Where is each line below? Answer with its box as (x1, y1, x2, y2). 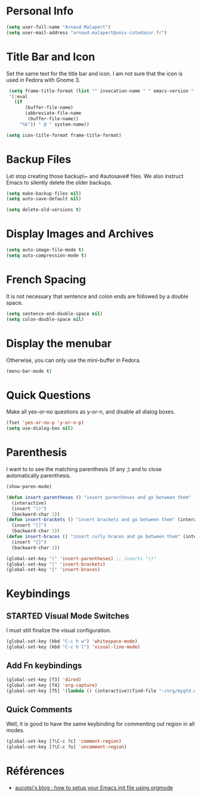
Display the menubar (6, 337, 112, 350)
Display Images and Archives (6, 227, 154, 241)
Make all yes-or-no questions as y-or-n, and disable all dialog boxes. (6, 408, 175, 415)
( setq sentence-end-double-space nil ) (6, 311, 103, 317)
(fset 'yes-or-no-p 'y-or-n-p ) (6, 420, 84, 426)
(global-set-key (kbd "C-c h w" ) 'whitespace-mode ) (6, 638, 138, 644)
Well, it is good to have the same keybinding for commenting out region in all (6, 720, 195, 728)
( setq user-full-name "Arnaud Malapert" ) (6, 24, 111, 30)
